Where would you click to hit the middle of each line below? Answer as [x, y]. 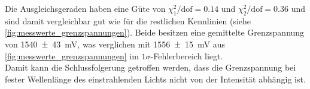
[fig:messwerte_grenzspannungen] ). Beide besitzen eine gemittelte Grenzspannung [155, 32]
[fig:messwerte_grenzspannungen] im [72, 55]
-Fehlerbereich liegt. [187, 55]
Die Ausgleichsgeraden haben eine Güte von [85, 8]
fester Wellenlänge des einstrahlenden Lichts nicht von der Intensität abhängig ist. [155, 79]
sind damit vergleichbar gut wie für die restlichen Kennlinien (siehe [128, 20]
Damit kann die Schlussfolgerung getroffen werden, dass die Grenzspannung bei [151, 67]
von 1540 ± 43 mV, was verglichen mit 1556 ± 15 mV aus [115, 44]
